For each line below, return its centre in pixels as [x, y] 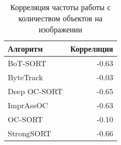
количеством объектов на [60, 18]
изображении [60, 29]
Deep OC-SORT [35, 91]
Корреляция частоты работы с [60, 7]
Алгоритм [25, 49]
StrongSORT [30, 133]
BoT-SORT [27, 63]
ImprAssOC [28, 105]
